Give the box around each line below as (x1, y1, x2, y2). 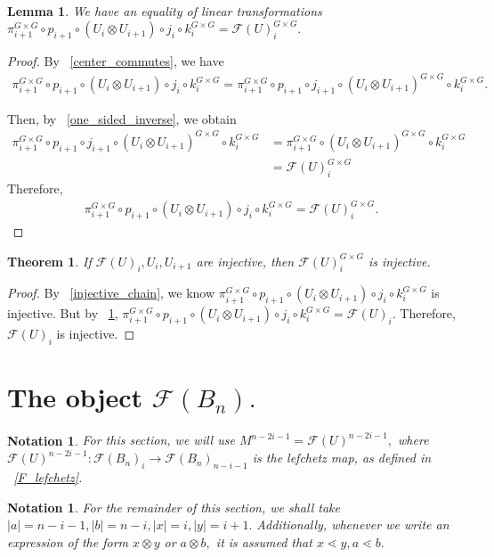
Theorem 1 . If (7, 251, 92, 270)
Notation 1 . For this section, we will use (7, 430, 235, 449)
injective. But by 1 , (7, 304, 118, 323)
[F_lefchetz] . (13, 468, 83, 487)
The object (7, 378, 143, 414)
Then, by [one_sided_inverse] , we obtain (7, 109, 237, 127)
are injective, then (196, 251, 295, 270)
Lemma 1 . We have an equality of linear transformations (7, 2, 322, 20)
